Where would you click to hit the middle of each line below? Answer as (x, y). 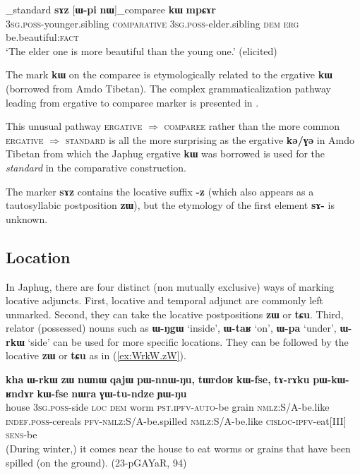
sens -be (22, 434)
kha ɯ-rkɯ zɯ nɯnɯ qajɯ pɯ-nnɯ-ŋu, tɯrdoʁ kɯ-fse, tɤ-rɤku (158, 379)
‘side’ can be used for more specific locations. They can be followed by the (188, 341)
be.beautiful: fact (42, 37)
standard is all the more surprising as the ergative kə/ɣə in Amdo (210, 139)
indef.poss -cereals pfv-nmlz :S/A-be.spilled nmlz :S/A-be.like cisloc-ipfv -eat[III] (176, 420)
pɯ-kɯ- (331, 379)
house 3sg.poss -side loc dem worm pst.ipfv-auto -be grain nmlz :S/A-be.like (168, 407)
